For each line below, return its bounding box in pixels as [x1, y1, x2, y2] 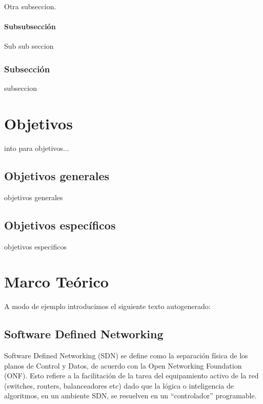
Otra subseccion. [4, 1, 56, 11]
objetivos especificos [4, 241, 67, 252]
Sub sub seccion [4, 41, 54, 51]
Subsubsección [4, 21, 56, 32]
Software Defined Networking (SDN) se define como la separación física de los [4, 350, 248, 361]
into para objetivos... [4, 142, 69, 153]
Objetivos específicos [4, 217, 116, 233]
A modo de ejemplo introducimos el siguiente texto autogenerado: [4, 301, 211, 312]
